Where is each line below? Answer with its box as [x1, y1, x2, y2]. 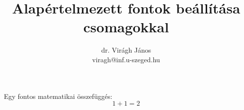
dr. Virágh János [101, 45, 151, 55]
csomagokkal [83, 17, 169, 37]
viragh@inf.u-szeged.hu [92, 54, 160, 64]
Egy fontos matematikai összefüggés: [4, 91, 113, 101]
